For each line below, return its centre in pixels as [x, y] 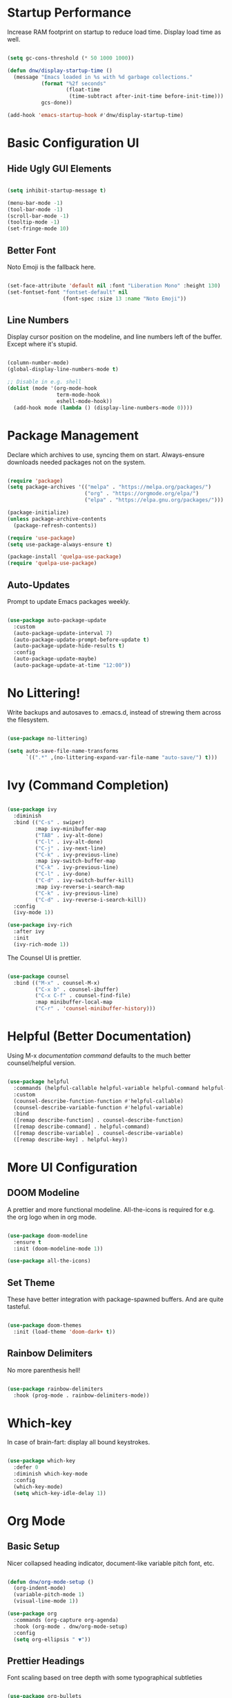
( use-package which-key [41, 1461]
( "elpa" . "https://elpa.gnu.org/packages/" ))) [154, 500]
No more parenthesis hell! [44, 1370]
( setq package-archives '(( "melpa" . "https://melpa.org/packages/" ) [109, 487]
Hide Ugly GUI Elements [59, 169]
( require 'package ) [35, 481]
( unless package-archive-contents [57, 519]
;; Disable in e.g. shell [44, 382]
